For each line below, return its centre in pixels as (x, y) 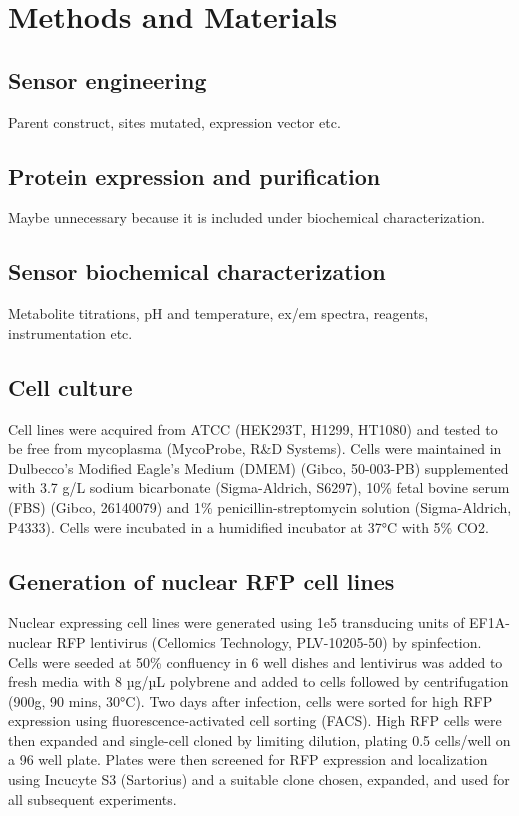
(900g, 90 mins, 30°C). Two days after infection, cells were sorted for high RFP (250, 700)
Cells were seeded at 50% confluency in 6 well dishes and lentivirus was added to (255, 661)
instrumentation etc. (70, 332)
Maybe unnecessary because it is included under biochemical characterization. (246, 217)
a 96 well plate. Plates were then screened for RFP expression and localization (248, 759)
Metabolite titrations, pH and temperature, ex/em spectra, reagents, (218, 313)
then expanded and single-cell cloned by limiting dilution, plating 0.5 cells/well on (259, 739)
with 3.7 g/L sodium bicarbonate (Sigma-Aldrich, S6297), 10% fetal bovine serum (259, 487)
